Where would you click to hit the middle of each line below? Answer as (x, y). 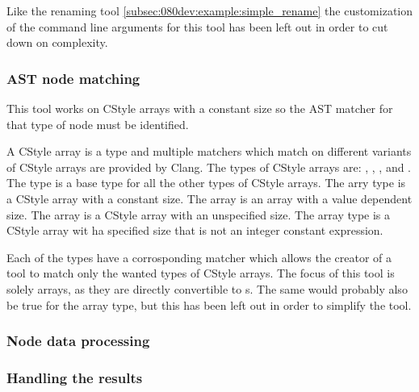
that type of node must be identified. (98, 124)
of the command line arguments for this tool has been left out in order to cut (197, 26)
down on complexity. (57, 42)
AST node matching (73, 78)
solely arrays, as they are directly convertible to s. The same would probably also (207, 288)
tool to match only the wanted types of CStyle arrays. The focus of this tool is (201, 273)
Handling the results (75, 377)
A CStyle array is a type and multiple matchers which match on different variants (209, 151)
